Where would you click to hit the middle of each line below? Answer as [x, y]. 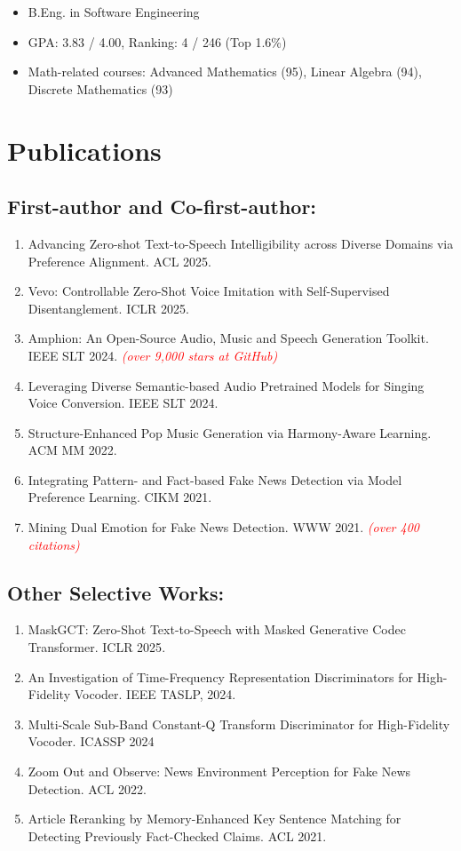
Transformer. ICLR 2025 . [97, 647]
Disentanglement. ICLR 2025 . [108, 308]
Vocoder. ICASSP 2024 [91, 741]
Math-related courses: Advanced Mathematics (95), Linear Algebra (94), [225, 72]
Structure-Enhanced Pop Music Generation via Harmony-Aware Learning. [230, 432]
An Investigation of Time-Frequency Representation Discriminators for [220, 676]
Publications [84, 150]
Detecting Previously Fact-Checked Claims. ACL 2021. [177, 835]
